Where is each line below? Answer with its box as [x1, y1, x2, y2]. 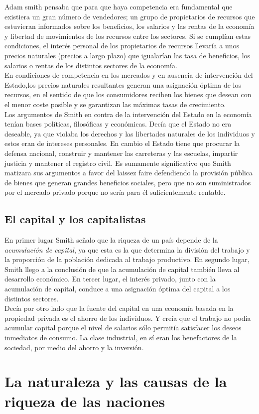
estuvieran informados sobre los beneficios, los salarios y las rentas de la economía [4, 21, 255, 31]
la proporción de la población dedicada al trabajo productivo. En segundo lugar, [4, 254, 250, 265]
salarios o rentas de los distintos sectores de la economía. [4, 60, 177, 70]
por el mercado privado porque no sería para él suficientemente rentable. [4, 187, 226, 197]
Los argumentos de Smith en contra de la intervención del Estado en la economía [4, 109, 252, 119]
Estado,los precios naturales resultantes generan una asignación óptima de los [4, 79, 242, 90]
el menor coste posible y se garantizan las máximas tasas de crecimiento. [4, 99, 226, 109]
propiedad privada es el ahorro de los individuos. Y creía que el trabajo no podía [4, 312, 251, 323]
